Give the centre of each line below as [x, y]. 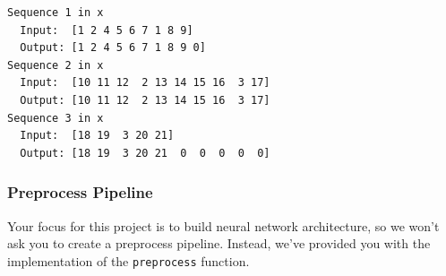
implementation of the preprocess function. [129, 260]
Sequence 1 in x [56, 13]
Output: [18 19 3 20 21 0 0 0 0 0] [145, 153]
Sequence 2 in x [56, 65]
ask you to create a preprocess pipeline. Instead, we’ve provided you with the [219, 243]
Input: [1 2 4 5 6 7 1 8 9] [107, 30]
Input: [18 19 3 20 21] [97, 136]
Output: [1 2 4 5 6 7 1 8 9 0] [113, 48]
